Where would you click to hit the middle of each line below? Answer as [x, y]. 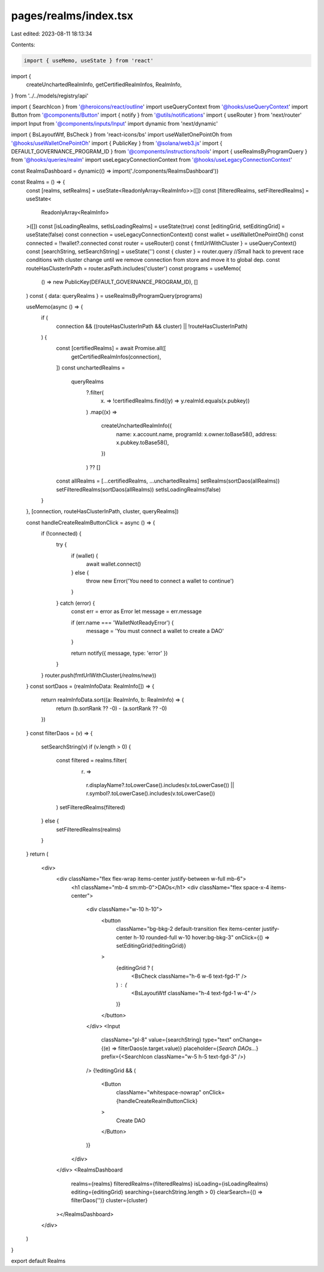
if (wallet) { [85, 555]
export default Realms [38, 1261]
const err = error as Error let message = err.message [136, 611]
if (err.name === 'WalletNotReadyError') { [122, 622]
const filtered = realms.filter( [91, 761]
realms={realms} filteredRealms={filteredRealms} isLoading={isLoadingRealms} [169, 1184]
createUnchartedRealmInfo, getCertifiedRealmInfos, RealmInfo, [104, 85]
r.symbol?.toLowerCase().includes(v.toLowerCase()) [151, 794]
